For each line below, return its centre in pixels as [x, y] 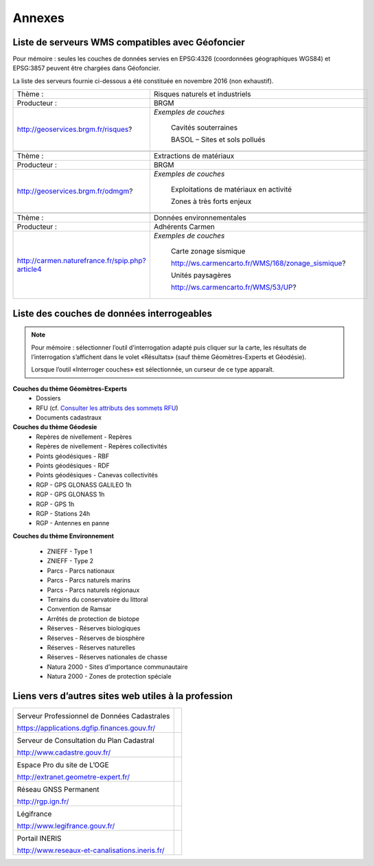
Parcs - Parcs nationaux [81, 571]
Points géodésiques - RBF [73, 456]
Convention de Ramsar [79, 609]
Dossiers [48, 398]
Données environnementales [200, 218]
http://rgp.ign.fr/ [43, 801]
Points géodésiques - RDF [73, 465]
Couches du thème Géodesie [55, 427]
